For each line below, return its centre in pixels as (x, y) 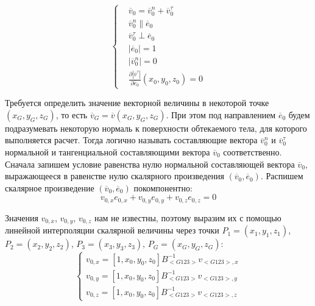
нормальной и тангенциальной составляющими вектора (108, 151)
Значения (22, 217)
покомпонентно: (163, 187)
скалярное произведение (50, 187)
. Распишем (282, 176)
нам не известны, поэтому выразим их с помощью (188, 217)
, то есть (72, 114)
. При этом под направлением (221, 114)
